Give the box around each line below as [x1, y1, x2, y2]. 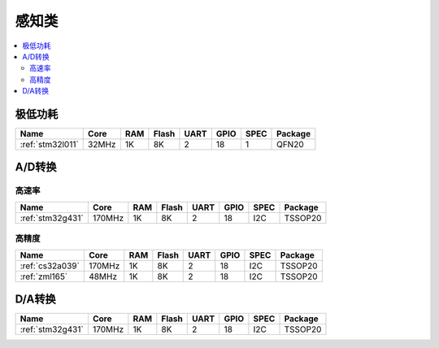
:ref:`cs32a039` [20, 260, 80, 272]
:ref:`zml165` [20, 271, 68, 282]
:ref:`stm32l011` [20, 139, 79, 150]
